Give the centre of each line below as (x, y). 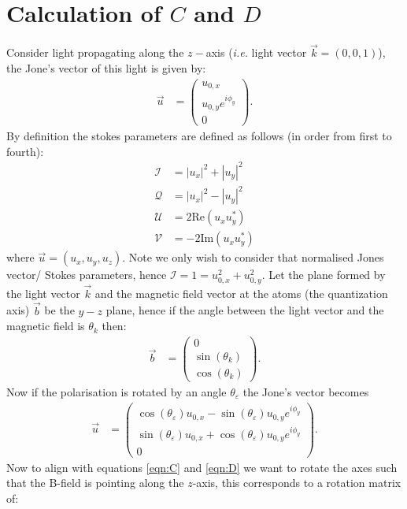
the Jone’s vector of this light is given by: (106, 67)
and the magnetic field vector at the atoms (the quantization (241, 293)
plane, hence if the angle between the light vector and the (245, 310)
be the (59, 310)
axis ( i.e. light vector (256, 52)
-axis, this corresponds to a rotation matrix (297, 483)
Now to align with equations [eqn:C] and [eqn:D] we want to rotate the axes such (202, 467)
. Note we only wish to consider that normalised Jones (253, 257)
